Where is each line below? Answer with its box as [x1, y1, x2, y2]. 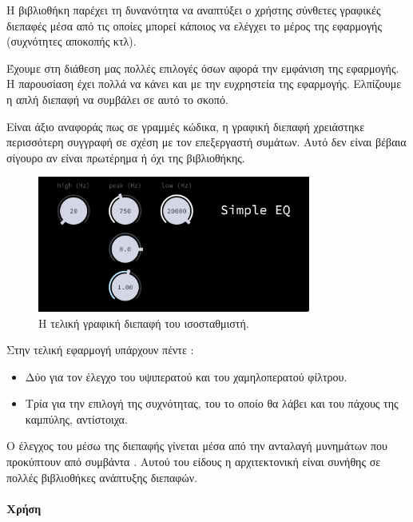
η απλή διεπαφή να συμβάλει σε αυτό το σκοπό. [6, 90, 228, 107]
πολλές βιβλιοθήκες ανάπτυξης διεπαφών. [6, 468, 197, 485]
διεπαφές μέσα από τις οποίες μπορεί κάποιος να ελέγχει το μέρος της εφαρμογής [6, 17, 382, 34]
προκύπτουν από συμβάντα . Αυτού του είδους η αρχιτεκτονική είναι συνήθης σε [6, 453, 381, 470]
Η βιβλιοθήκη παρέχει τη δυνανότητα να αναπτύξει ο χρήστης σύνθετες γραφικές [6, 2, 381, 18]
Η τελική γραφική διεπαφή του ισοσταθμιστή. [38, 314, 249, 331]
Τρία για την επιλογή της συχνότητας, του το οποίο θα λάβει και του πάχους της [25, 395, 399, 412]
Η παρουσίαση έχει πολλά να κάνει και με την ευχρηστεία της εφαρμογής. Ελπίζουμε [6, 75, 402, 92]
